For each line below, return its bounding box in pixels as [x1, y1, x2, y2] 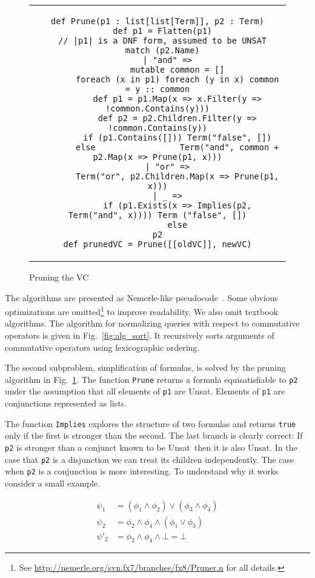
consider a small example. [5, 476, 100, 489]
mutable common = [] [130, 65, 225, 75]
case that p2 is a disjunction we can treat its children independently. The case [5, 453, 294, 465]
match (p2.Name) [125, 45, 200, 55]
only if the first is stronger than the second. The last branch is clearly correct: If [5, 429, 303, 442]
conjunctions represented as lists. [5, 397, 127, 410]
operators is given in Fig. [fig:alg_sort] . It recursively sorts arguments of [5, 329, 274, 342]
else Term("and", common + [75, 142, 279, 152]
